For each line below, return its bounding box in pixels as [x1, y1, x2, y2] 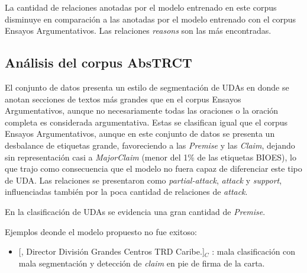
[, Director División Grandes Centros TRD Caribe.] [18, 245, 205, 258]
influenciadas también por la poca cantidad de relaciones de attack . [5, 185, 248, 198]
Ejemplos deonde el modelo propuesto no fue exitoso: [5, 225, 197, 237]
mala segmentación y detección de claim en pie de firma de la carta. [18, 256, 265, 269]
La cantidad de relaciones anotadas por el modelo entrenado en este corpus [5, 1, 277, 13]
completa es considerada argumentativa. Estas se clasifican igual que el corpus [5, 115, 287, 128]
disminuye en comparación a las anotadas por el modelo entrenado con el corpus [5, 12, 296, 25]
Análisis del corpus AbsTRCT [5, 53, 192, 72]
